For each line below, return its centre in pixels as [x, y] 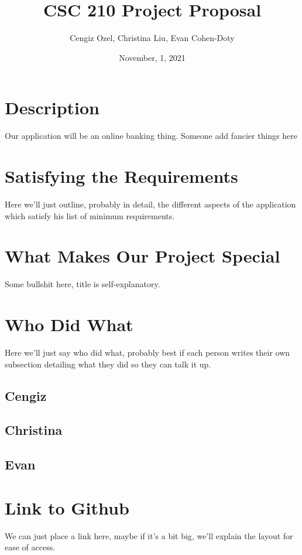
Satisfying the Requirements [121, 176]
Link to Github [67, 507]
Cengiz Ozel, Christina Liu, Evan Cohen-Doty [152, 38]
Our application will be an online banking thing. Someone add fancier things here [151, 136]
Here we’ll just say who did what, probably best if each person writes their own [147, 352]
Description [52, 108]
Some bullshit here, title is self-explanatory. [83, 284]
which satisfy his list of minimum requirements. [90, 215]
